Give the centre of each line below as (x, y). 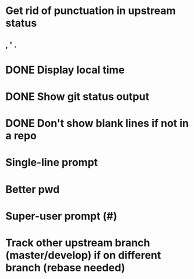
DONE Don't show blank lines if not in (97, 123)
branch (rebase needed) (66, 268)
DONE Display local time (65, 70)
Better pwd (33, 189)
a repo (21, 136)
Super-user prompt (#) (61, 216)
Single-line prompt (52, 163)
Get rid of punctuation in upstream (91, 11)
